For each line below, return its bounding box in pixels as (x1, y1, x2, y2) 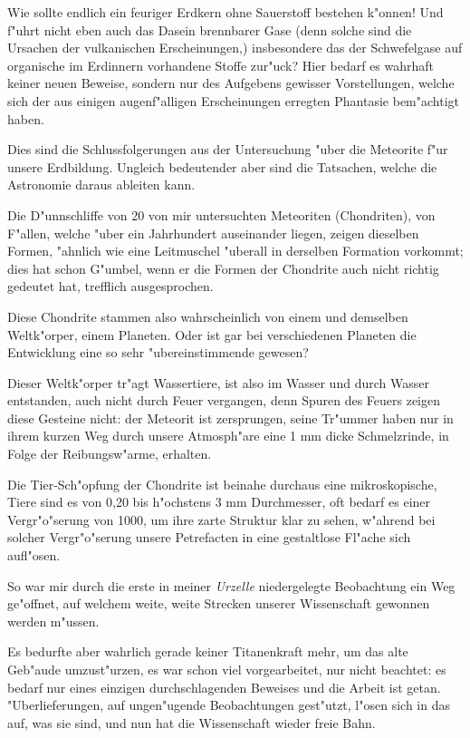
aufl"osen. (7, 546, 61, 565)
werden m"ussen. (7, 611, 100, 630)
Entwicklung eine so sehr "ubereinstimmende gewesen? (7, 343, 309, 362)
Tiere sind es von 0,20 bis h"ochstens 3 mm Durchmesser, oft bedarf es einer (7, 492, 431, 511)
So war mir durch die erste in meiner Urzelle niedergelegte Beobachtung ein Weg (7, 576, 456, 595)
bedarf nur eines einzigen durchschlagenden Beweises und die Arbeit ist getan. (7, 677, 441, 696)
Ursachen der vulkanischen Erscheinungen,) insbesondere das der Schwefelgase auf (7, 38, 463, 57)
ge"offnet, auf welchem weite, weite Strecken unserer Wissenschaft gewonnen (7, 594, 430, 613)
